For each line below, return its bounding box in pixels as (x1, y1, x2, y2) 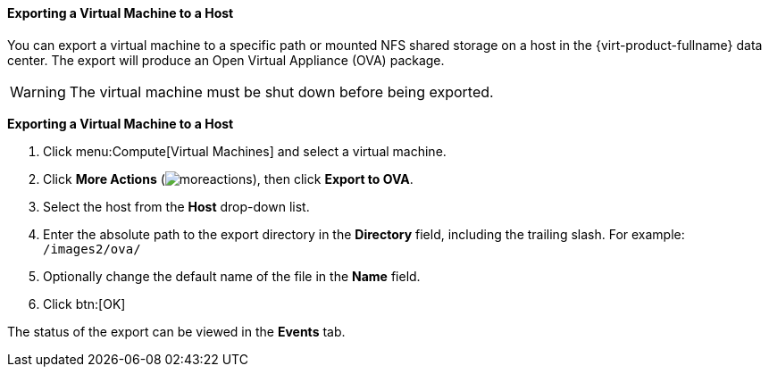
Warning (10, 82, 66, 101)
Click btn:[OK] (43, 295, 126, 312)
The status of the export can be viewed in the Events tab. (7, 323, 346, 339)
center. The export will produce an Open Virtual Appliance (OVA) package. (7, 52, 445, 68)
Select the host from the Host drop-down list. (43, 198, 310, 214)
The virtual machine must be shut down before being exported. (69, 82, 494, 101)
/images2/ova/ (43, 241, 141, 256)
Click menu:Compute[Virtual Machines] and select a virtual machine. (43, 143, 447, 159)
